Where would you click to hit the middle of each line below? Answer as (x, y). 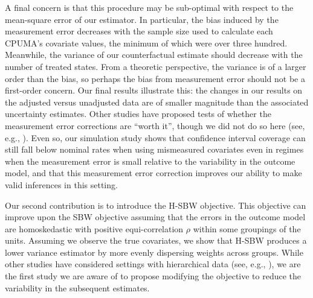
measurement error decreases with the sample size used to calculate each (139, 31)
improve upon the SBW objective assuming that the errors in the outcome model (155, 217)
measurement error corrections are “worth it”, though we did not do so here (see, (155, 125)
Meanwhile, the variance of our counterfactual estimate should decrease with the (154, 55)
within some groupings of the (247, 228)
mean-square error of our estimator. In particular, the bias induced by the (142, 19)
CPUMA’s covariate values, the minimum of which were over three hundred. (146, 43)
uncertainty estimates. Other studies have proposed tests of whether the (138, 114)
